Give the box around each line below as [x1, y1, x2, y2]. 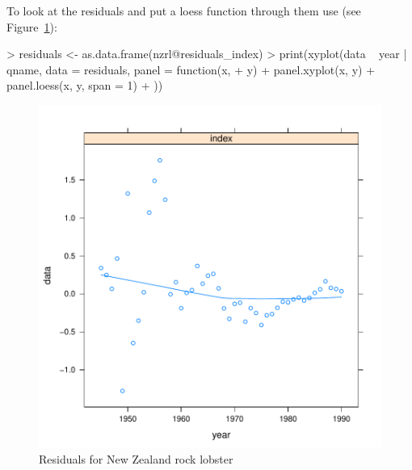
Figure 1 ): [6, 18, 57, 35]
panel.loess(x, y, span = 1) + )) [6, 77, 163, 94]
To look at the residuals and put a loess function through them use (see [6, 2, 361, 19]
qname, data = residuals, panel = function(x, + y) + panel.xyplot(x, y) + [6, 61, 376, 78]
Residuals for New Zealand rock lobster [39, 450, 233, 467]
